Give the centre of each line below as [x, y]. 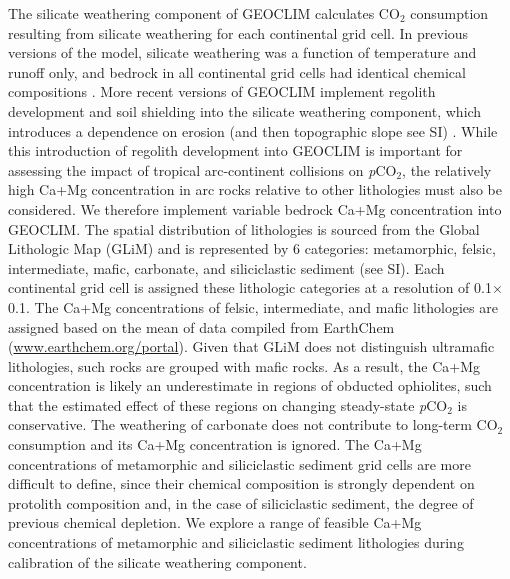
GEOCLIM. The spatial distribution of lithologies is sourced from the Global [244, 228]
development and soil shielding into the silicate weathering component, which [245, 110]
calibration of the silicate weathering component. [157, 561]
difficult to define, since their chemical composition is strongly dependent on [241, 483]
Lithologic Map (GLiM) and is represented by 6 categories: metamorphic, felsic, [252, 248]
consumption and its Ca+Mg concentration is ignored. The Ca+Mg [215, 444]
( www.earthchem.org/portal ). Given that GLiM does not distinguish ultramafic [251, 346]
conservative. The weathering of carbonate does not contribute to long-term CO [253, 424]
